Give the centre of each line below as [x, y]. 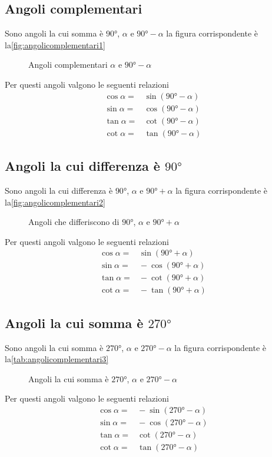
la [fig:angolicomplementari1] [55, 44]
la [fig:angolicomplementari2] [55, 202]
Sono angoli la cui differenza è [59, 190]
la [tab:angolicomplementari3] [57, 359]
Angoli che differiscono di [74, 222]
